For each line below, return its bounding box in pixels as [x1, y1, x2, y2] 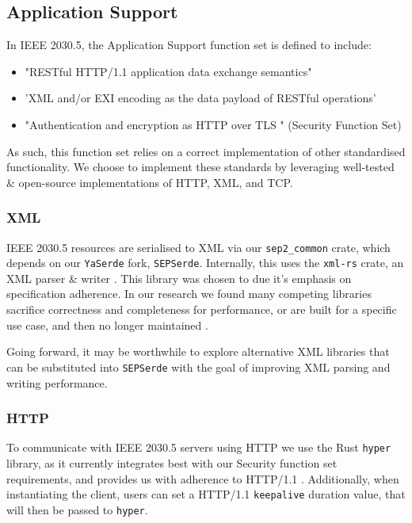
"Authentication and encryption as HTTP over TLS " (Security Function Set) [25, 116, 402, 132]
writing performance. [6, 374, 108, 391]
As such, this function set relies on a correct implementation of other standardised [6, 143, 406, 159]
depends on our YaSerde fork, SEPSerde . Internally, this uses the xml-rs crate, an [6, 254, 404, 271]
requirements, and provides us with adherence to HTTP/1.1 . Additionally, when [6, 470, 399, 487]
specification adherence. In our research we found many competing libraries [6, 285, 372, 302]
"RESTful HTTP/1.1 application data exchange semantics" [25, 63, 312, 79]
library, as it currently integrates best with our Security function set [6, 454, 338, 471]
